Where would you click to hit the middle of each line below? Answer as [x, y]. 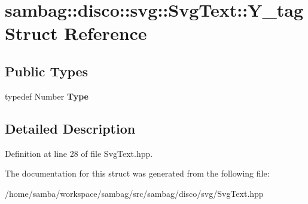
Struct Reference [76, 33]
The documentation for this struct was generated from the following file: [137, 173]
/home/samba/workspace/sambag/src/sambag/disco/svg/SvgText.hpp [134, 193]
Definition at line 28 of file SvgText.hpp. [79, 153]
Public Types [47, 71]
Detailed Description [70, 128]
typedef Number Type [47, 96]
